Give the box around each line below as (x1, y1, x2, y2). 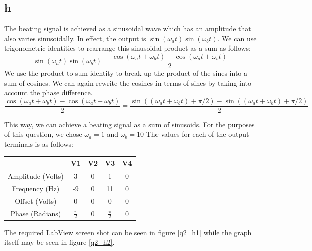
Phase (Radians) (10, 208, 61, 218)
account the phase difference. (4, 87, 93, 98)
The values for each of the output (146, 129, 249, 139)
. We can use (217, 33, 257, 43)
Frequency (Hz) (12, 183, 60, 193)
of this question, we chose (4, 129, 82, 139)
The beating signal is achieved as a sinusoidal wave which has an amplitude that (4, 23, 251, 34)
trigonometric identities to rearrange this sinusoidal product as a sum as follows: (4, 43, 251, 53)
